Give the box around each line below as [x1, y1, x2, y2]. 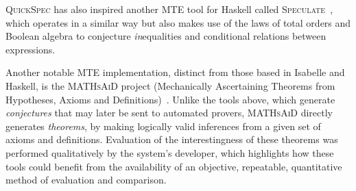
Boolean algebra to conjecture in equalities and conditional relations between [5, 29, 327, 43]
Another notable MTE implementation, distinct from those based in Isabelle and [5, 65, 345, 79]
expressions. [5, 42, 56, 56]
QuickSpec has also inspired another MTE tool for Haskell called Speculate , [5, 2, 333, 16]
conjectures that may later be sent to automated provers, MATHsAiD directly [5, 105, 333, 120]
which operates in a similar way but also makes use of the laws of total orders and [5, 15, 351, 29]
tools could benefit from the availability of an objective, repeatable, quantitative [5, 159, 342, 173]
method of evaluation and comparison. [5, 173, 167, 187]
